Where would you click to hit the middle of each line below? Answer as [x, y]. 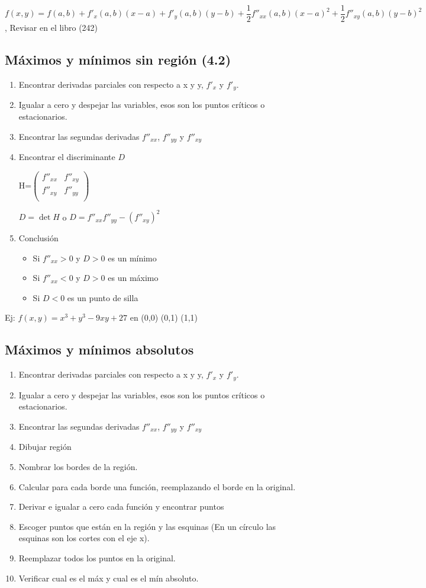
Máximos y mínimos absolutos [99, 349]
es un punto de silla [103, 297]
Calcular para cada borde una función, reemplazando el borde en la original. [157, 486]
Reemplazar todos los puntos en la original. [97, 557]
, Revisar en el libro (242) [51, 28]
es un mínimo [132, 258]
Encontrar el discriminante [67, 156]
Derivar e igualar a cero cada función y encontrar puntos [121, 506]
